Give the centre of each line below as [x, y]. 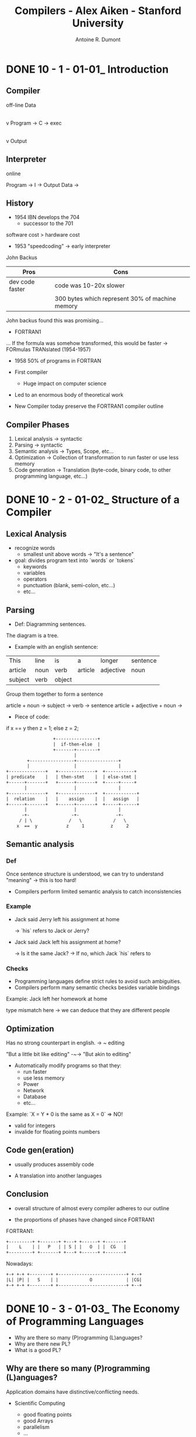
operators [35, 579]
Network [34, 1090]
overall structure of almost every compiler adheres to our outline [92, 1208]
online [13, 173]
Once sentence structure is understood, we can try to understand [85, 874]
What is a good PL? [38, 1350]
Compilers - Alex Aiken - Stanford [98, 11]
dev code [22, 282]
